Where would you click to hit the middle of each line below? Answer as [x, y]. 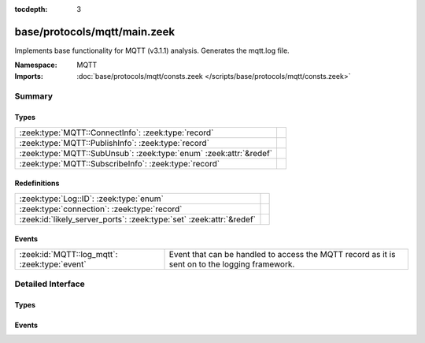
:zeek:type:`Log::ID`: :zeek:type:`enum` [92, 199]
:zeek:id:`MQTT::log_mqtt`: [68, 254]
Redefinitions [37, 183]
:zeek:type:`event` [53, 264]
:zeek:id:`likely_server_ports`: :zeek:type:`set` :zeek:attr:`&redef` [137, 219]
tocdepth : [31, 9]
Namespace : [36, 65]
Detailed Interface [50, 284]
